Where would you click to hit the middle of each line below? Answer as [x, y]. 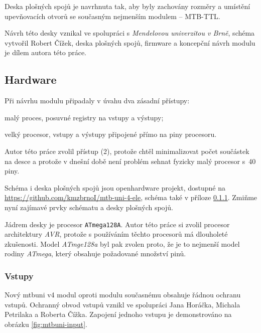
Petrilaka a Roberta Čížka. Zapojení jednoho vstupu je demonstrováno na [118, 314]
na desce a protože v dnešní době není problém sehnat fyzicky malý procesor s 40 [130, 161]
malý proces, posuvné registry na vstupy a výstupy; [84, 117]
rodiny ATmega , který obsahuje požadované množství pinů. [95, 254]
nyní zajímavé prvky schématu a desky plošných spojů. [89, 207]
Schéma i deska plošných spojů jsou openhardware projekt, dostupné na [115, 187]
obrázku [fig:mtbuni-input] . [46, 324]
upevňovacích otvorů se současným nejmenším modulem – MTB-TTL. [112, 16]
